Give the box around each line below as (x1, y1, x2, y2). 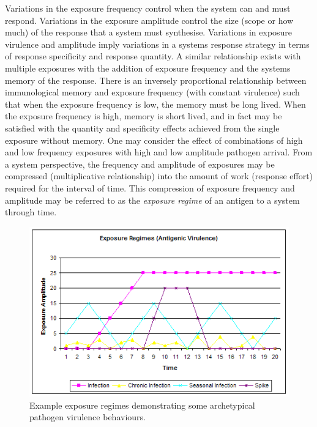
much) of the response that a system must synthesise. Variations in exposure (5, 26, 293, 39)
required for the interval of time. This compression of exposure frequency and (5, 181, 295, 194)
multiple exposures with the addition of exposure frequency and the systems (5, 61, 291, 74)
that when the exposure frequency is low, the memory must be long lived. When (5, 97, 306, 110)
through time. (5, 206, 57, 218)
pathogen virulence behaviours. (29, 410, 146, 423)
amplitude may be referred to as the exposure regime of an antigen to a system (5, 193, 300, 206)
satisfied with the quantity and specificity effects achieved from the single (5, 121, 280, 134)
